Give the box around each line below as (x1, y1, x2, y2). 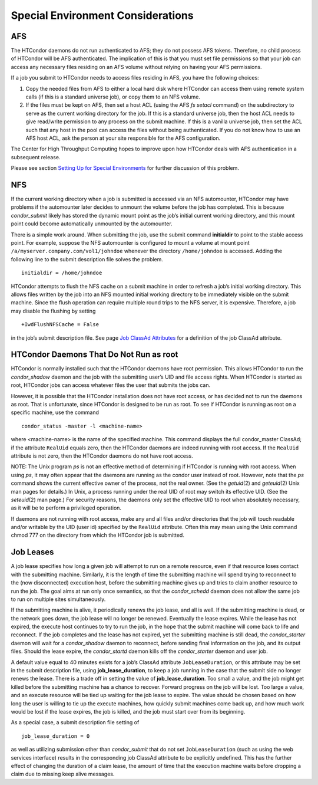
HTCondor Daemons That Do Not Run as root (11, 350, 178, 360)
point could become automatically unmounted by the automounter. (11, 220, 173, 227)
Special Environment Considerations (11, 9, 194, 22)
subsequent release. (11, 153, 61, 160)
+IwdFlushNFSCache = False (21, 321, 100, 328)
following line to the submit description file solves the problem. (11, 255, 163, 262)
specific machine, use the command (11, 409, 100, 416)
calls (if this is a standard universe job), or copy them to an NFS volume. (25, 93, 200, 100)
